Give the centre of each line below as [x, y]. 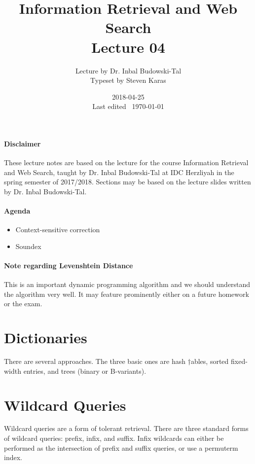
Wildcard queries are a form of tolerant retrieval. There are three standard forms [126, 428]
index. [13, 457]
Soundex [28, 246]
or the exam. [23, 303]
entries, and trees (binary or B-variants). [85, 371]
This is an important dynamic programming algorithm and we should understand [127, 284]
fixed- [239, 361]
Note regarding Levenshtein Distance [69, 266]
